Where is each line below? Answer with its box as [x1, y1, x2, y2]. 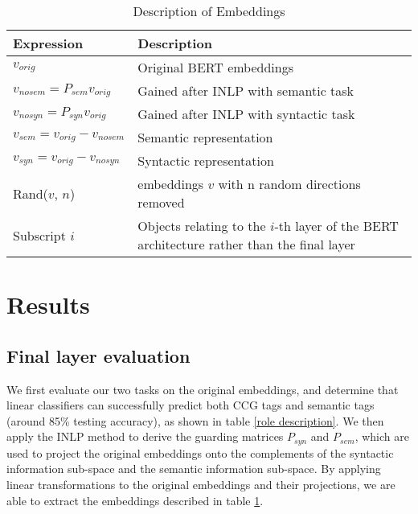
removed [137, 193, 185, 212]
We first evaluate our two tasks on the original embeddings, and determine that [6, 380, 399, 397]
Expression [13, 34, 84, 52]
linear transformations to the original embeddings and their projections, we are [6, 476, 395, 492]
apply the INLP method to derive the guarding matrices [6, 428, 284, 445]
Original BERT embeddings [137, 58, 294, 76]
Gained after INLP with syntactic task [137, 105, 355, 123]
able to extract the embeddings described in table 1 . [6, 491, 264, 508]
